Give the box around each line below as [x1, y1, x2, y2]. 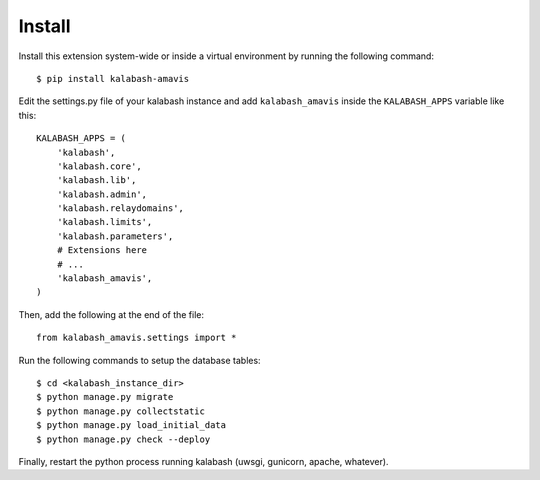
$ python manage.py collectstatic [36, 405, 205, 417]
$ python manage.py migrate [36, 391, 174, 403]
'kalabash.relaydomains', [56, 203, 185, 214]
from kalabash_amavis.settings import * [36, 332, 237, 344]
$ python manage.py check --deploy [36, 433, 211, 445]
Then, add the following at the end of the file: [18, 308, 205, 320]
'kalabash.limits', [56, 216, 153, 228]
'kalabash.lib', [56, 175, 137, 186]
